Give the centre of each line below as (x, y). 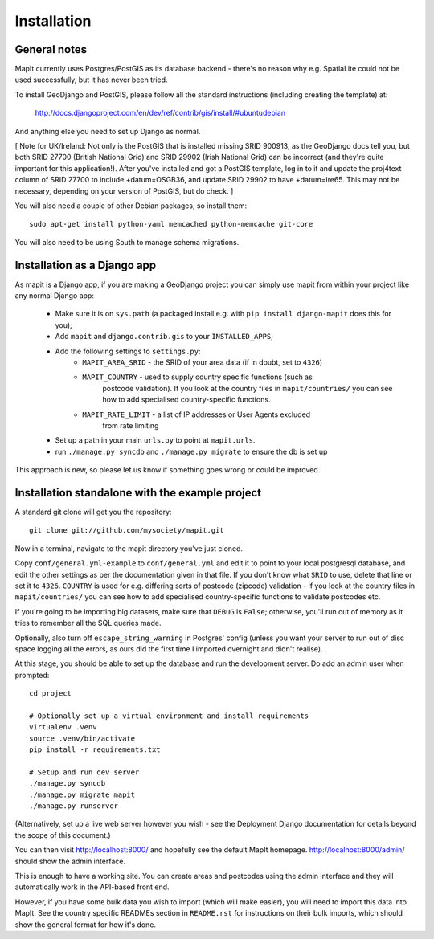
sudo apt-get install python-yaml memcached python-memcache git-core (171, 224)
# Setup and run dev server (84, 772)
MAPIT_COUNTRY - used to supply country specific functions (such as (197, 377)
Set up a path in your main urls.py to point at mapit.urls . (156, 440)
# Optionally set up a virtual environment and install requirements (169, 716)
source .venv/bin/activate (82, 738)
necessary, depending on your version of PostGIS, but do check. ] (124, 191)
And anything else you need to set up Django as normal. (108, 131)
